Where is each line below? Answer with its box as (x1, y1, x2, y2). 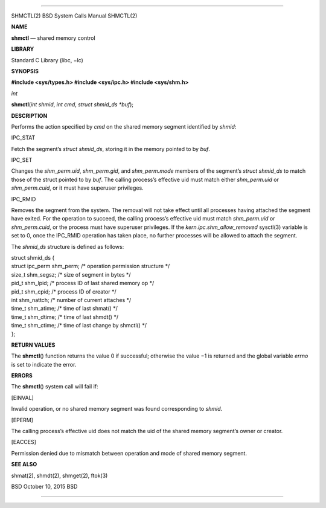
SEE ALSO (11, 461, 37, 468)
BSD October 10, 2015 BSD (11, 483, 78, 490)
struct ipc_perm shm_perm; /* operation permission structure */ (11, 263, 170, 270)
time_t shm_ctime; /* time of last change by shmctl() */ (11, 322, 147, 329)
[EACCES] (11, 439, 36, 446)
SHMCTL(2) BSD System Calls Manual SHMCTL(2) (11, 12, 138, 19)
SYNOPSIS (11, 67, 39, 75)
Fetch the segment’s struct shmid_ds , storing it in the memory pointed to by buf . (11, 145, 211, 152)
